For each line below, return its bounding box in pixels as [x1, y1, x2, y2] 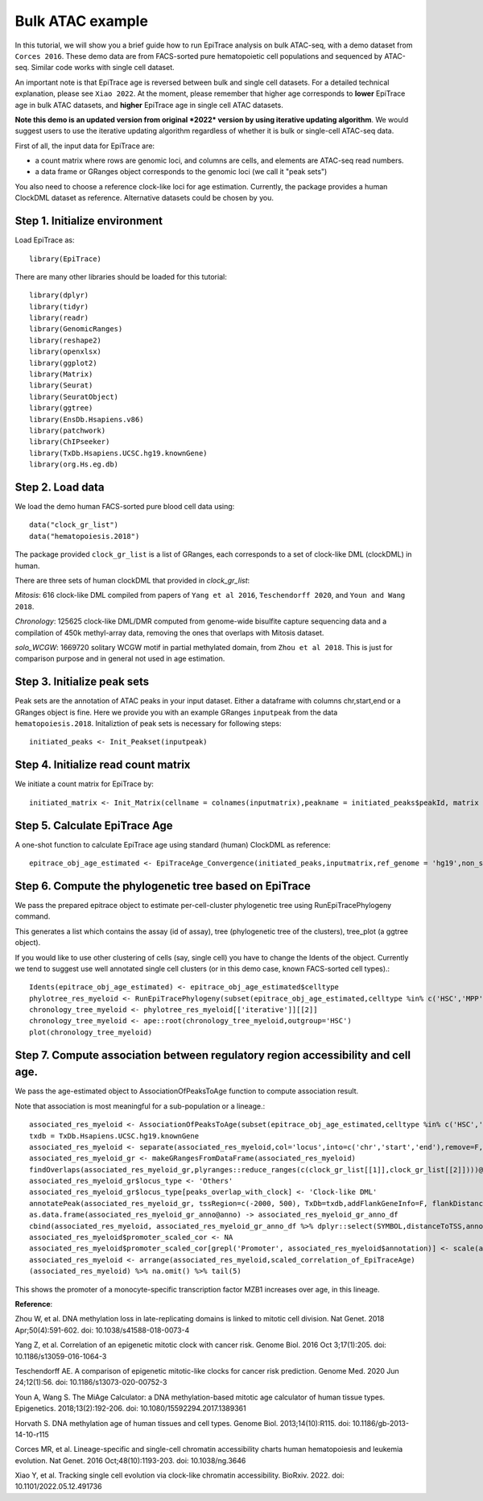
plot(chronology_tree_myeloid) [29, 1027, 153, 1037]
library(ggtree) [29, 404, 93, 413]
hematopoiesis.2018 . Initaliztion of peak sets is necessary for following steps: [14, 719, 282, 728]
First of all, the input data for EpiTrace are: [14, 141, 155, 151]
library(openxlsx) [29, 347, 102, 356]
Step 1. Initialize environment [14, 214, 163, 228]
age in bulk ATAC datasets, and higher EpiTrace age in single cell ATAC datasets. [14, 100, 283, 110]
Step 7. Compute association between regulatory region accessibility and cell [14, 1048, 411, 1062]
